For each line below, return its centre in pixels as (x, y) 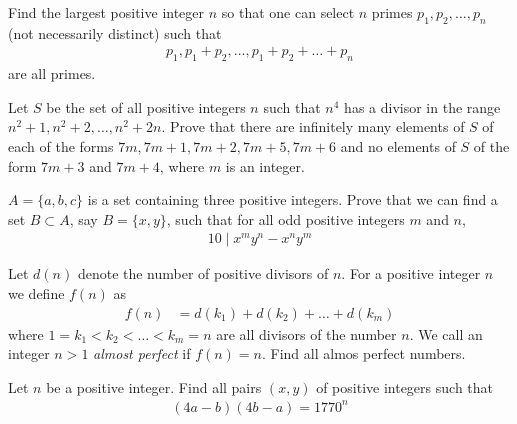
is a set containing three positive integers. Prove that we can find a (292, 199)
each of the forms (61, 146)
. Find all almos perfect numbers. (364, 353)
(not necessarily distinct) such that (115, 32)
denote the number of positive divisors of (203, 273)
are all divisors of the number (306, 333)
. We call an (446, 333)
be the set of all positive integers (146, 106)
